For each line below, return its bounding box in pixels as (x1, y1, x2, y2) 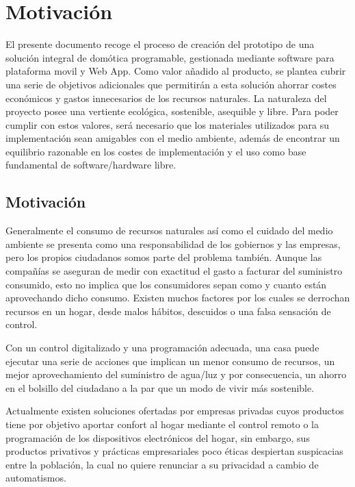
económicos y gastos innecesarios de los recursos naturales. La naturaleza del (5, 90, 327, 105)
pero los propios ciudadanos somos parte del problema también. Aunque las (5, 250, 322, 264)
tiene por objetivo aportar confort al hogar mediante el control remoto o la (5, 416, 319, 431)
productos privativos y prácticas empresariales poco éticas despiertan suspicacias (5, 444, 343, 458)
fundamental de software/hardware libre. (5, 158, 176, 172)
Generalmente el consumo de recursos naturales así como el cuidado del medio (5, 223, 333, 238)
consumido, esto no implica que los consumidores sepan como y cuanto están (5, 277, 327, 291)
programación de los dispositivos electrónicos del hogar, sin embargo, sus (5, 430, 310, 445)
